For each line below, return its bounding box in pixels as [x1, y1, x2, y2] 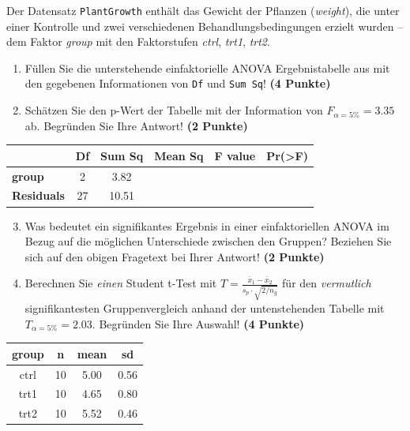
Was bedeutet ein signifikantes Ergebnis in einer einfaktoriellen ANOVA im [24, 217, 389, 234]
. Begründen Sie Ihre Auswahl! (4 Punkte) [92, 315, 305, 332]
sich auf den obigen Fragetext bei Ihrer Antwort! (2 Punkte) [24, 248, 325, 264]
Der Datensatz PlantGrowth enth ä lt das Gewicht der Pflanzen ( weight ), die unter [6, 2, 400, 18]
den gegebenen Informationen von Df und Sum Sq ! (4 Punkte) [24, 75, 331, 92]
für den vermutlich [282, 275, 371, 291]
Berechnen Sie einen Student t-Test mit [24, 275, 217, 291]
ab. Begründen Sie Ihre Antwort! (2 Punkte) [24, 117, 248, 133]
